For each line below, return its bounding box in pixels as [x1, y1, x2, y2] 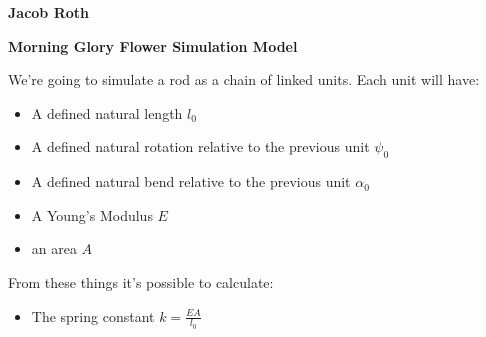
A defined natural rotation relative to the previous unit [31, 136, 370, 157]
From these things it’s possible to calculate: [8, 271, 274, 292]
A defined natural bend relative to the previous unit [31, 171, 351, 192]
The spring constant [31, 305, 155, 326]
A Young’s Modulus [31, 204, 153, 225]
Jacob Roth [8, 2, 89, 22]
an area [31, 238, 77, 259]
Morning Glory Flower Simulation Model [8, 35, 298, 56]
